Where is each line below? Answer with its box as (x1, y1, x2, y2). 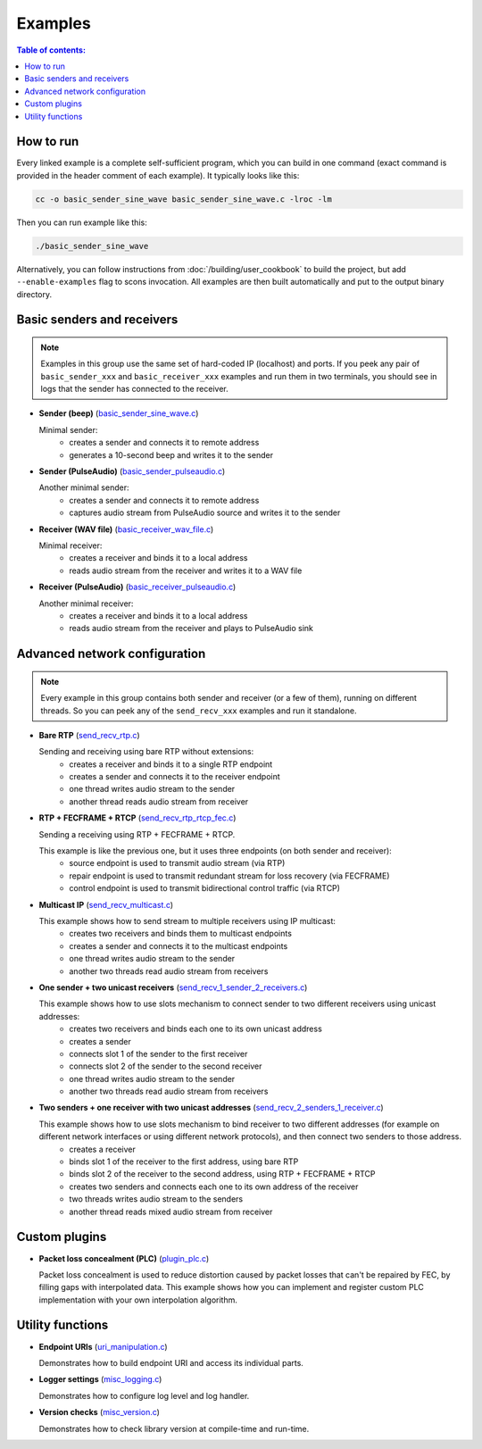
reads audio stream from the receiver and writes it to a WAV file (69, 565, 303, 576)
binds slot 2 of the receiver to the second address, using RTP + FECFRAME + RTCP (69, 1169, 376, 1179)
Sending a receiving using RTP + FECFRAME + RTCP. (38, 829, 236, 839)
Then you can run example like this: (16, 217, 147, 228)
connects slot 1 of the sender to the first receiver (69, 1048, 248, 1059)
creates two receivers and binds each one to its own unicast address (69, 1023, 323, 1035)
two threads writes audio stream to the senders (69, 1194, 244, 1204)
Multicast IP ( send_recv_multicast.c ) (38, 899, 174, 910)
